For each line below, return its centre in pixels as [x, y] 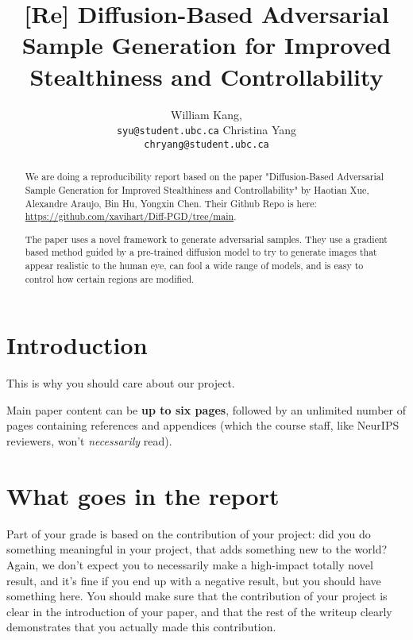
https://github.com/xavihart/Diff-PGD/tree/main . [131, 216]
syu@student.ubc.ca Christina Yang [206, 130]
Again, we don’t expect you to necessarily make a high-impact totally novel [190, 564]
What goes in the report [143, 495]
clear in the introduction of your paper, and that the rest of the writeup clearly [199, 611]
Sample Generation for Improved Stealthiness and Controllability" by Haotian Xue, [197, 189]
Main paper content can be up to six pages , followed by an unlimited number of [206, 409]
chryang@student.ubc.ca [206, 144]
